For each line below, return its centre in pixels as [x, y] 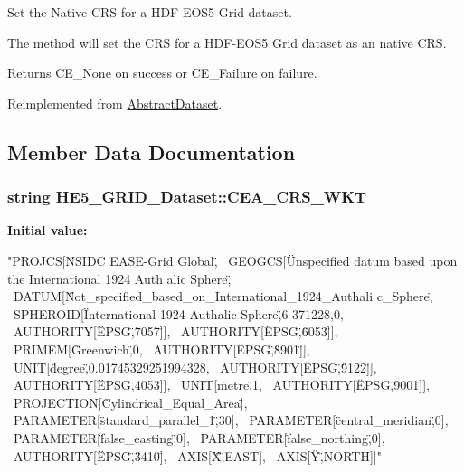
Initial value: [47, 230]
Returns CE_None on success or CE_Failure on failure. [162, 73]
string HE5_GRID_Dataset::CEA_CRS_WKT [187, 197]
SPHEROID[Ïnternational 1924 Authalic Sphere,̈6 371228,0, [178, 313]
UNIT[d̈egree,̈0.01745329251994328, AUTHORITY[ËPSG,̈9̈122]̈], [195, 367]
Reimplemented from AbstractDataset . [115, 103]
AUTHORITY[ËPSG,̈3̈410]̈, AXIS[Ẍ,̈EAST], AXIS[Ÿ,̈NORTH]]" [197, 455]
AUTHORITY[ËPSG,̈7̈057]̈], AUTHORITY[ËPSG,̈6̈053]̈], [175, 331]
